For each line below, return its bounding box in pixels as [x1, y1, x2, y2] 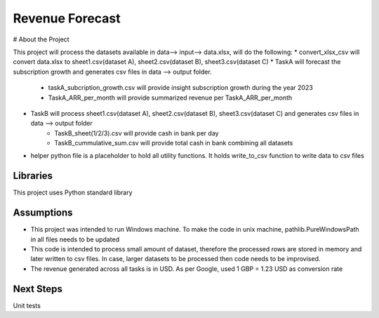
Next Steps [13, 283, 62, 295]
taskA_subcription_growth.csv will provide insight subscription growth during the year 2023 [48, 84, 314, 92]
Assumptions [13, 207, 73, 219]
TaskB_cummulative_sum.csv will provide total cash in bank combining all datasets [54, 139, 293, 147]
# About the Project [13, 35, 69, 44]
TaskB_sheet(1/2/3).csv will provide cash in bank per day [54, 128, 219, 137]
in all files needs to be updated [30, 235, 120, 244]
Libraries [13, 170, 53, 182]
